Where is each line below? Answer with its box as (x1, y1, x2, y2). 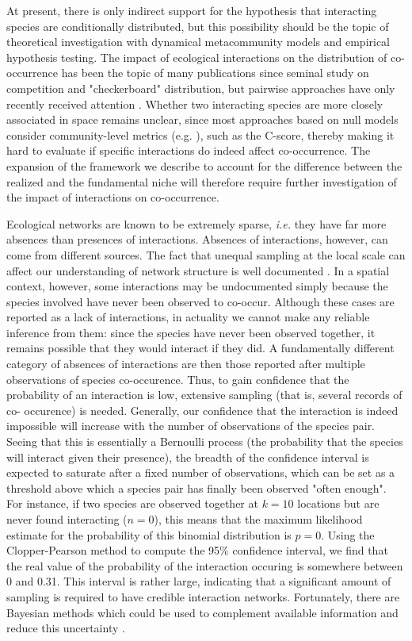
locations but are (297, 495, 380, 512)
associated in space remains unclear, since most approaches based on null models (6, 111, 399, 128)
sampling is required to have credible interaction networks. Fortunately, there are (6, 588, 400, 605)
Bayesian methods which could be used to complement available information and (6, 604, 399, 620)
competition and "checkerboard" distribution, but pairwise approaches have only (6, 79, 395, 96)
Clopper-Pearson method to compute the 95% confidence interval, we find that (6, 542, 388, 558)
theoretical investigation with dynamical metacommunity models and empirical (6, 33, 391, 50)
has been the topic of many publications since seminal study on (61, 64, 369, 81)
